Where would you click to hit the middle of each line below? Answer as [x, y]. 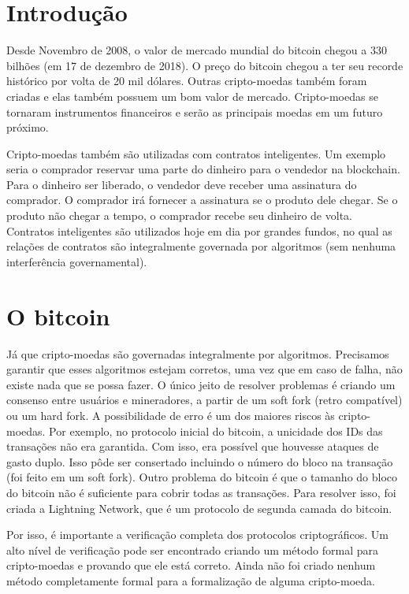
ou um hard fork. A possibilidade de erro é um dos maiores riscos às [171, 415]
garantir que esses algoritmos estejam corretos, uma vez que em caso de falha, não [204, 369]
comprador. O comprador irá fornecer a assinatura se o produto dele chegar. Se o [202, 200]
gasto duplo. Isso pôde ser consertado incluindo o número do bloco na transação [200, 461]
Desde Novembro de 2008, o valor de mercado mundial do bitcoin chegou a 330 [197, 50]
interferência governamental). [77, 261]
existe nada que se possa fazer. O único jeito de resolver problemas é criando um [201, 384]
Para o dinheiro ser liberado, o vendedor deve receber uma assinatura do [182, 184]
